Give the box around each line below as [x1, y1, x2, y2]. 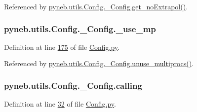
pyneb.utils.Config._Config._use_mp [4, 22, 156, 35]
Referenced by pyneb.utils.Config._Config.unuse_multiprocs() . [4, 58, 194, 69]
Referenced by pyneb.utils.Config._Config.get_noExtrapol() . [4, 1, 188, 11]
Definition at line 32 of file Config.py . [4, 99, 116, 109]
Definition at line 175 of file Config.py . [4, 41, 119, 52]
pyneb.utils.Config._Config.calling [4, 79, 142, 91]
